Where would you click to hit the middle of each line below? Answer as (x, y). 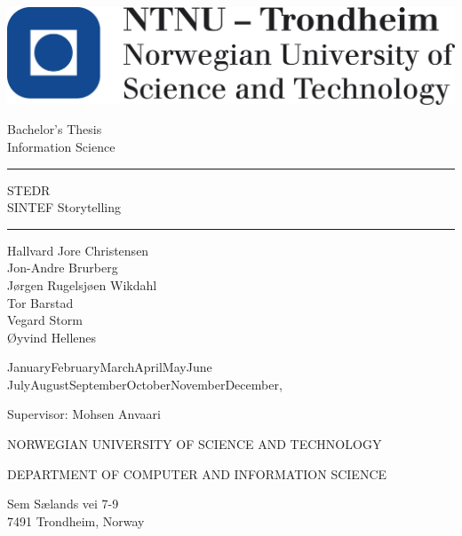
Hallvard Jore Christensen (78, 250)
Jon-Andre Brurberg (63, 268)
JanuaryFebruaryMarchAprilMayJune (110, 367)
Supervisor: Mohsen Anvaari (84, 414)
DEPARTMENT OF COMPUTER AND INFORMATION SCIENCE (197, 473)
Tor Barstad (40, 302)
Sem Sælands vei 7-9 (63, 504)
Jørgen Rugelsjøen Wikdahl (82, 284)
